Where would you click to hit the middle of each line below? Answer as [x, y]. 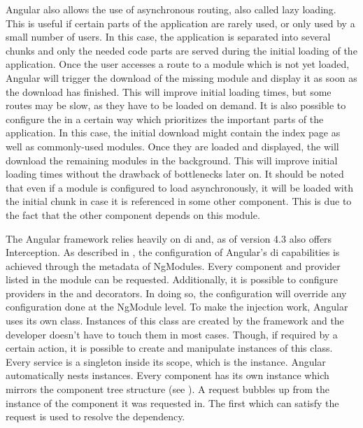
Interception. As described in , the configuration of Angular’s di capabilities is [173, 252]
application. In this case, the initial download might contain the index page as [173, 133]
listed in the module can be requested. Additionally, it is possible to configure [172, 279]
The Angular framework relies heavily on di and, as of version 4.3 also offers [169, 238]
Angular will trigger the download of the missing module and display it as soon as [181, 77]
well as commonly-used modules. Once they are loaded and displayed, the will [172, 146]
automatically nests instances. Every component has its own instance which [168, 375]
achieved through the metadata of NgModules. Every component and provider [173, 265]
